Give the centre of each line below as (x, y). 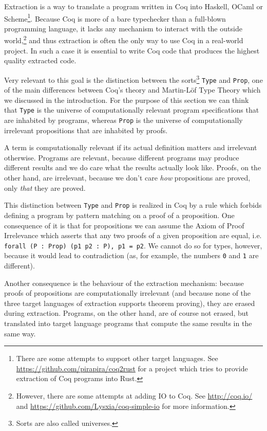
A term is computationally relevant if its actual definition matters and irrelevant (131, 147)
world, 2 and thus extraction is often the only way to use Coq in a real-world (124, 40)
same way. (20, 333)
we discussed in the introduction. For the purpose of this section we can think (127, 100)
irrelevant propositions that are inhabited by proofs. (86, 130)
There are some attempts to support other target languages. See (117, 358)
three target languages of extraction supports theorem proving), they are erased (130, 303)
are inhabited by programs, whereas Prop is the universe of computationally (123, 120)
